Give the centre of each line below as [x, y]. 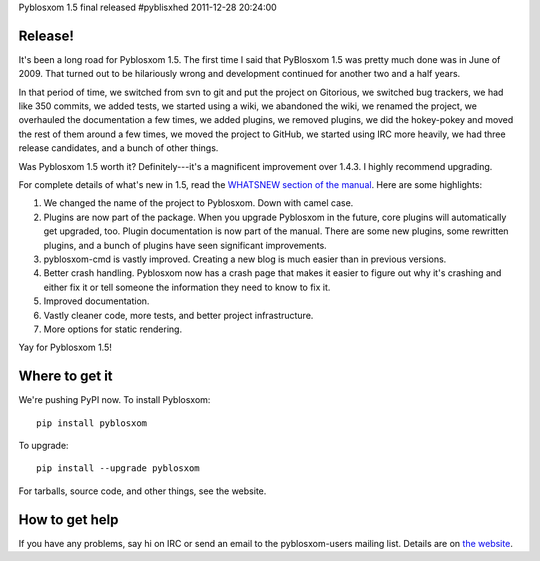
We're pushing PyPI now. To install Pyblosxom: [114, 400]
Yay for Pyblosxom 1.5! [65, 347]
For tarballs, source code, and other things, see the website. [142, 491]
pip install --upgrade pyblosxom [118, 468]
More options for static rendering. [113, 329]
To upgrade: [43, 446]
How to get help [68, 519]
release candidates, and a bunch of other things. [118, 148]
